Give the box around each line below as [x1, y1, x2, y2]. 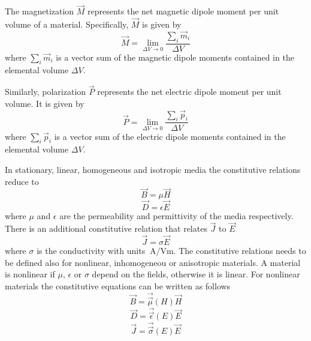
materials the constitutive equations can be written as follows [5, 279, 231, 292]
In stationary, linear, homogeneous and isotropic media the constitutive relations [5, 163, 301, 175]
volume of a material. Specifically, [5, 18, 129, 31]
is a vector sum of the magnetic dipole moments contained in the [56, 50, 294, 63]
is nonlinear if [5, 268, 55, 280]
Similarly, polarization [5, 85, 86, 98]
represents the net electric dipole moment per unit [97, 85, 282, 98]
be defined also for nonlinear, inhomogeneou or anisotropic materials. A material [5, 256, 301, 268]
